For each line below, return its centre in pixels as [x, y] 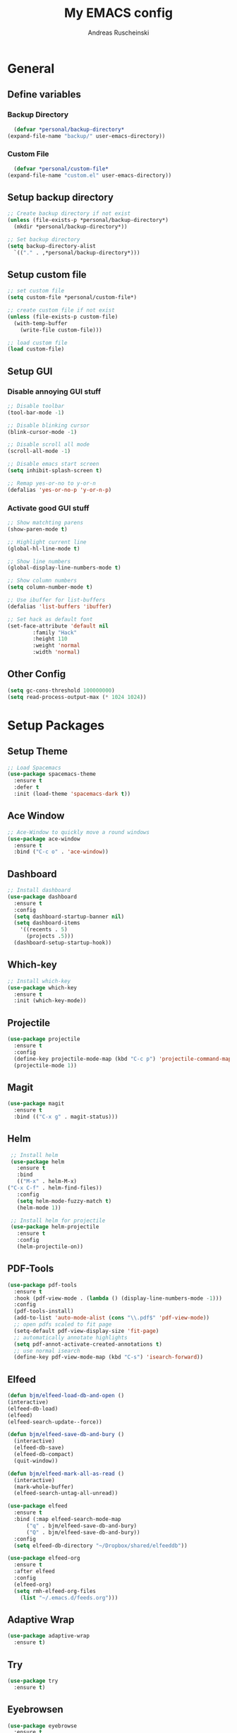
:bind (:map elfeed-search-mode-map [67, 1520]
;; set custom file [36, 291]
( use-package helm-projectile [55, 1227]
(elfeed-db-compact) [44, 1455]
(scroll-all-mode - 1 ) [39, 451]
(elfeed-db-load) [33, 1409]
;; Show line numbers [39, 561]
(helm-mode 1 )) [39, 1208]
